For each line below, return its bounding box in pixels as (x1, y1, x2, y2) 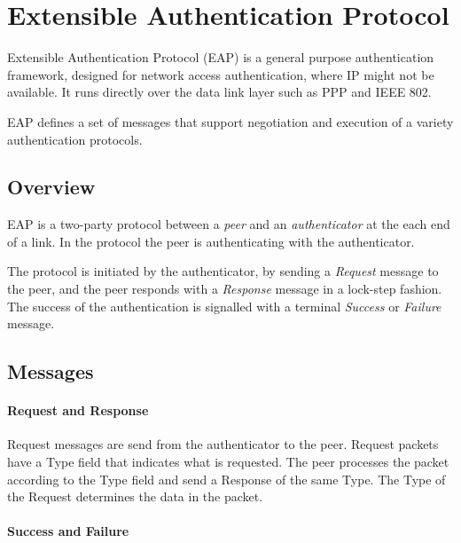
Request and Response (7, 401, 149, 420)
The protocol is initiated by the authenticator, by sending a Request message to (7, 262, 439, 280)
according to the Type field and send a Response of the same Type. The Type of (7, 469, 446, 488)
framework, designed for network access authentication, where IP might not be (7, 65, 434, 83)
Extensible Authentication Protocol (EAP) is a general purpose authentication (7, 48, 434, 67)
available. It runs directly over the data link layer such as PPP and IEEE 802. (7, 83, 432, 101)
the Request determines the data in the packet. (7, 487, 263, 506)
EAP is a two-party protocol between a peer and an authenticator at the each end (7, 215, 450, 233)
